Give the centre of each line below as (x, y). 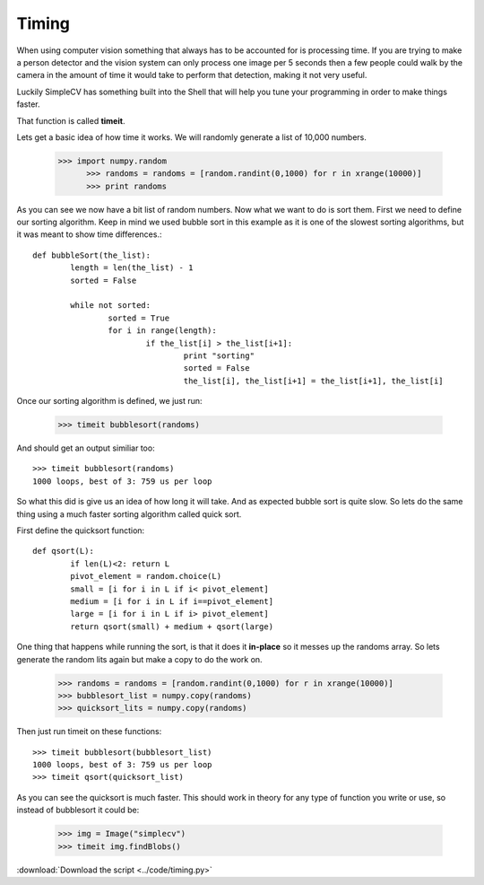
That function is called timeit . (71, 120)
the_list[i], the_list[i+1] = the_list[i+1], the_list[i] (313, 381)
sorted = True (139, 318)
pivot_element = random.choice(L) (146, 576)
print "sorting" (219, 355)
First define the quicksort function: (81, 530)
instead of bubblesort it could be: (78, 810)
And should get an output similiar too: (86, 448)
